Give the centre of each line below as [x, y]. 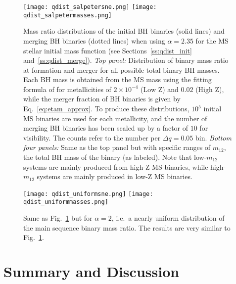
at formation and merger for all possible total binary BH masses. [121, 70]
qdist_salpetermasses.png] [68, 15]
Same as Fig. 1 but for [58, 218]
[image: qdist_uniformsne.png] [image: [88, 194]
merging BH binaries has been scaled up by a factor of [106, 128]
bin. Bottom [213, 137]
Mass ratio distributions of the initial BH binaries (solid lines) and [124, 31]
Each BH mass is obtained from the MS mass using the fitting [118, 79]
